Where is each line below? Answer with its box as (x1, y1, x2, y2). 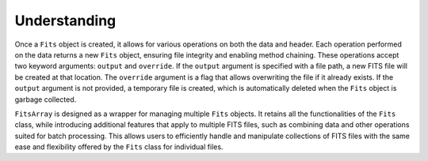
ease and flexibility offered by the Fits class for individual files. (14, 142, 224, 152)
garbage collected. (14, 95, 77, 104)
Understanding (14, 12, 117, 29)
